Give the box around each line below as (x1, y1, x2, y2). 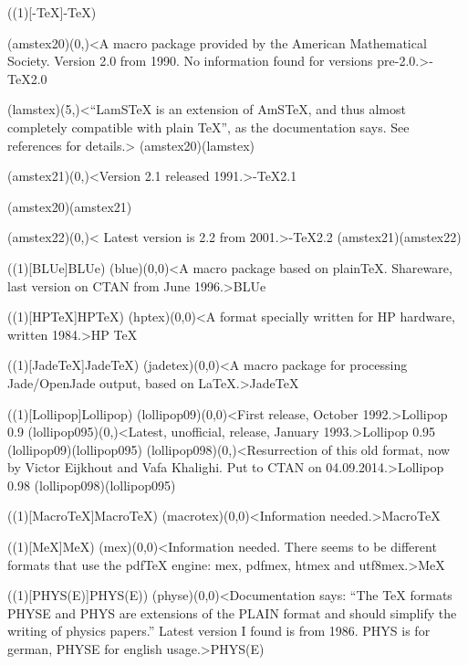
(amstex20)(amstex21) (7, 196, 132, 216)
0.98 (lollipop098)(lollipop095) (7, 475, 176, 494)
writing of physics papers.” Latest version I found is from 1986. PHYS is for (7, 621, 431, 640)
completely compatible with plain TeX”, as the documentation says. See (7, 117, 410, 136)
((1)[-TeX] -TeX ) (7, 3, 97, 21)
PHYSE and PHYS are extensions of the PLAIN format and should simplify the (7, 603, 457, 622)
